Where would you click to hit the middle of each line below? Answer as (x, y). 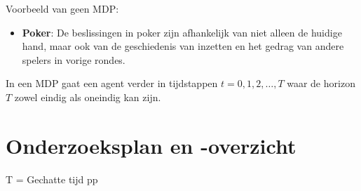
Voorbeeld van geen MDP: (62, 8)
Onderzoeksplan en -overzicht (151, 145)
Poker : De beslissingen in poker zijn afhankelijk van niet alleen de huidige (182, 32)
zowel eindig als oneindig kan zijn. (88, 97)
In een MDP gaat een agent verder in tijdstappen (112, 83)
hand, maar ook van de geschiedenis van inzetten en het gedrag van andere (183, 46)
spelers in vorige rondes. (74, 59)
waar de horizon (321, 83)
